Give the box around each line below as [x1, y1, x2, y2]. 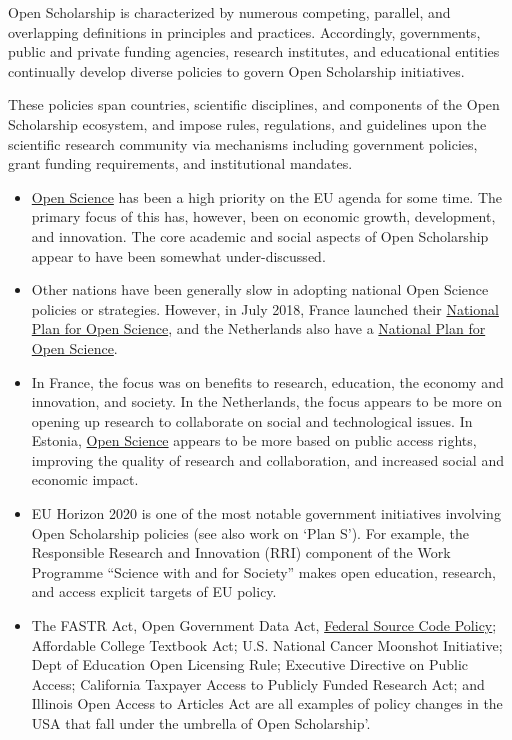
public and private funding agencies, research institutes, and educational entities [8, 41, 500, 62]
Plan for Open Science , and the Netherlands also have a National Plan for [31, 318, 486, 339]
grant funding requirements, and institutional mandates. [8, 153, 353, 174]
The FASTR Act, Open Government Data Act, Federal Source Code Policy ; [31, 615, 497, 636]
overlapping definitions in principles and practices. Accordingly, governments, [8, 21, 481, 42]
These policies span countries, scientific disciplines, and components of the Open [8, 94, 500, 115]
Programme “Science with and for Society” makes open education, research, [31, 561, 496, 582]
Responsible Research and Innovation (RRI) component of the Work [31, 542, 451, 563]
